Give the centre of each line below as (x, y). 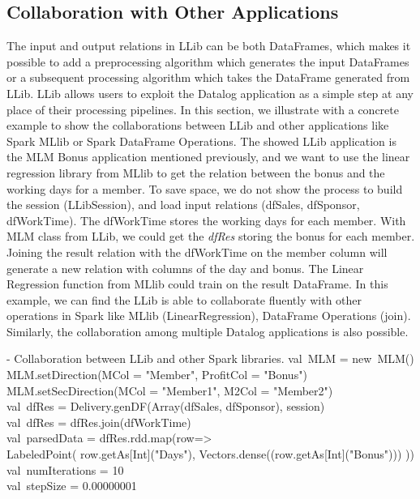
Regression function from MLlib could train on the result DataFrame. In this (197, 284)
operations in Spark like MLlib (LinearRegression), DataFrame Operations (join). (209, 316)
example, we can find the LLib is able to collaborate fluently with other (184, 299)
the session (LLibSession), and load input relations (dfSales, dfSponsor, (183, 205)
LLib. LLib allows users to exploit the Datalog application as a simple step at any (210, 93)
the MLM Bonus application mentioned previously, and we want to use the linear (208, 157)
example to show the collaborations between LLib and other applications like (198, 125)
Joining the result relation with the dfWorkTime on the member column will (197, 252)
